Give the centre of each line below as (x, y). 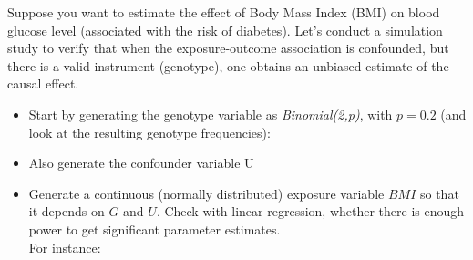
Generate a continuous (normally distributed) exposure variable (206, 193)
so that (439, 193)
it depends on (67, 211)
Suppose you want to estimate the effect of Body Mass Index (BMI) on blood (224, 12)
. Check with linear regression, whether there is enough (310, 211)
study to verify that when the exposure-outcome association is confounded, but (228, 48)
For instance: (65, 247)
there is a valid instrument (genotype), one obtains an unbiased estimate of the (228, 65)
